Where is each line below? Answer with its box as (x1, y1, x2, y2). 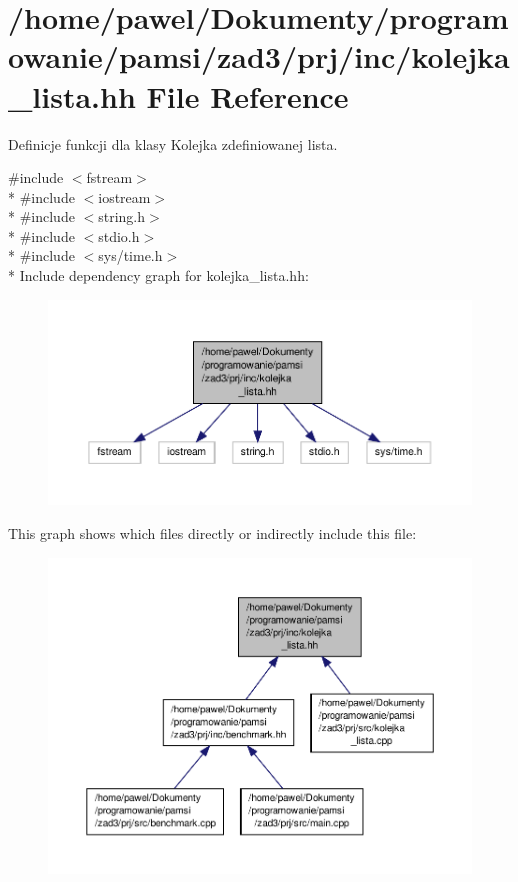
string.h (98, 206, 146, 227)
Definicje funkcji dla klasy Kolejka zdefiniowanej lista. (8, 133, 338, 154)
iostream (98, 186, 151, 207)
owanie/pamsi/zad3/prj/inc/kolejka (8, 36, 510, 77)
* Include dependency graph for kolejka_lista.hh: (8, 265, 309, 286)
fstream (86, 167, 133, 188)
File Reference (146, 75, 349, 116)
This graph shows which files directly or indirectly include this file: (8, 523, 417, 544)
